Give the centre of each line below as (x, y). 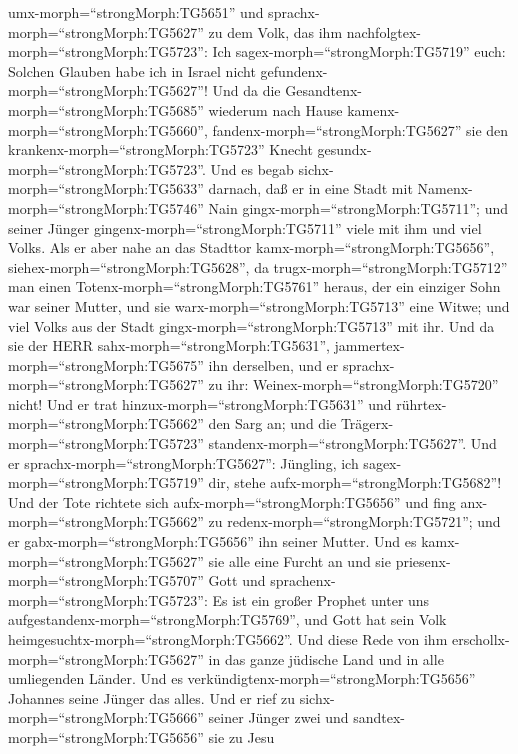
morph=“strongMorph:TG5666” (106, 717)
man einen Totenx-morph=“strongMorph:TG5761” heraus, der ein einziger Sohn (254, 286)
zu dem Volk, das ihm (275, 31)
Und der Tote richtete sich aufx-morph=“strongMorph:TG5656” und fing (232, 501)
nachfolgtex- (384, 31)
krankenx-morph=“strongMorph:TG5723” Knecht (160, 149)
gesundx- (344, 149)
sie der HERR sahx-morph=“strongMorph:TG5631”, (169, 345)
